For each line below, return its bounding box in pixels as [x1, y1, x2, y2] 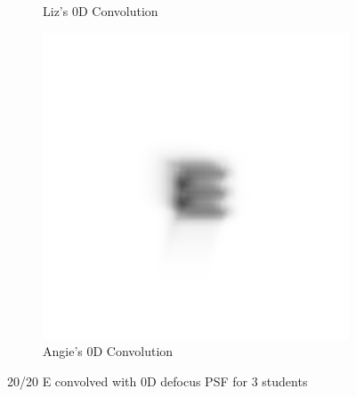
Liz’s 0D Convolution [43, 2, 158, 20]
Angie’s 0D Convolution [43, 342, 174, 361]
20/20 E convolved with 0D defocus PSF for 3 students [7, 371, 308, 390]
